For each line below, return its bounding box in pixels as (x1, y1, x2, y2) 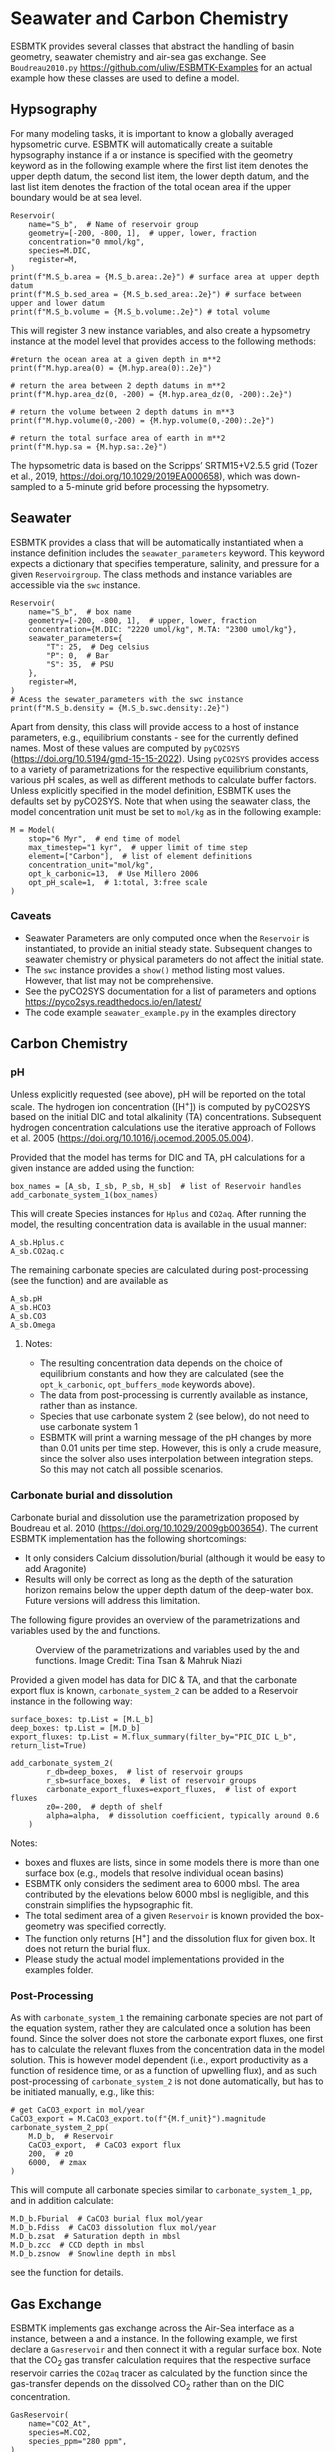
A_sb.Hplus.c (10, 1238, 65, 1248)
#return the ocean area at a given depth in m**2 (10, 354, 222, 364)
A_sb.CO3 (10, 1312, 47, 1322)
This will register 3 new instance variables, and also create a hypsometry (10, 324, 311, 336)
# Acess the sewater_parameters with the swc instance (10, 694, 244, 704)
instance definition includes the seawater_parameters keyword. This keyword (10, 547, 325, 559)
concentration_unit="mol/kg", (28, 860, 155, 870)
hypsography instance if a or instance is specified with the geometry (10, 148, 293, 161)
